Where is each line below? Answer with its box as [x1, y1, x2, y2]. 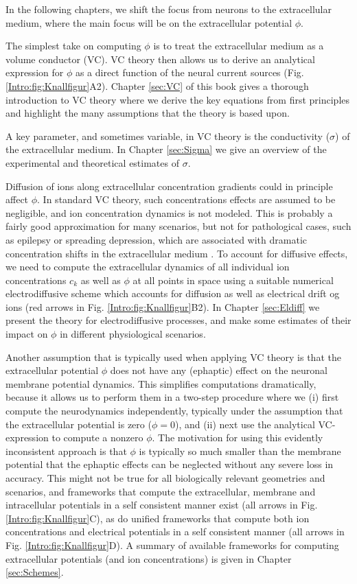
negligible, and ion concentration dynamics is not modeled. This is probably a [5, 205, 333, 220]
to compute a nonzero [51, 430, 143, 445]
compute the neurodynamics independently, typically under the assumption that [5, 404, 343, 418]
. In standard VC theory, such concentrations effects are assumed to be [37, 192, 336, 207]
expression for [5, 65, 64, 80]
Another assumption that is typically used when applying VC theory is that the [5, 349, 341, 364]
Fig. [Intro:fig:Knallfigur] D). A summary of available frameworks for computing [5, 537, 339, 552]
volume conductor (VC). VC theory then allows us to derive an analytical [5, 51, 315, 66]
